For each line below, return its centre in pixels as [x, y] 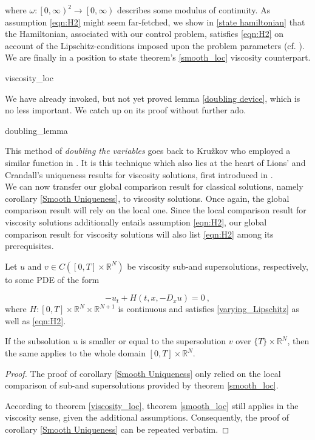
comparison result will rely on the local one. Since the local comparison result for [156, 210]
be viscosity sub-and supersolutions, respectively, [218, 266]
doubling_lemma [36, 130]
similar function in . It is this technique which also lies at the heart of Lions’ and [155, 162]
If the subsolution [38, 341]
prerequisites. [29, 246]
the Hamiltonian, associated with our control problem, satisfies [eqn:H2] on [144, 34]
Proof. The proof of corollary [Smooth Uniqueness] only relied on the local [143, 373]
